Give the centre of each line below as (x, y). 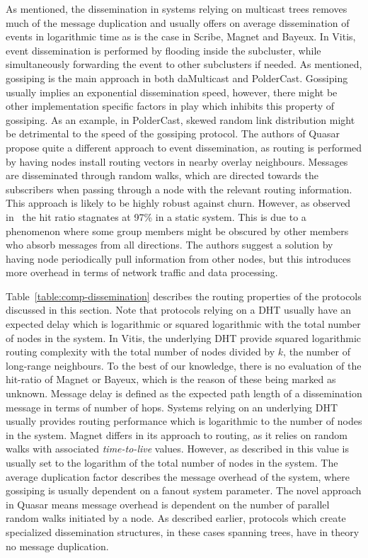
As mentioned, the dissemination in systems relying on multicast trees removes (177, 8)
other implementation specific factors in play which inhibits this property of (170, 106)
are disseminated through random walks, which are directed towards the (162, 175)
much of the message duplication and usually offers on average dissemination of (178, 22)
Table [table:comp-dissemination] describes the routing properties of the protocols (184, 296)
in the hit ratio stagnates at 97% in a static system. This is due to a (156, 216)
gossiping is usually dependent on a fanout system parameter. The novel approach (184, 490)
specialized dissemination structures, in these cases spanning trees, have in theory (183, 531)
